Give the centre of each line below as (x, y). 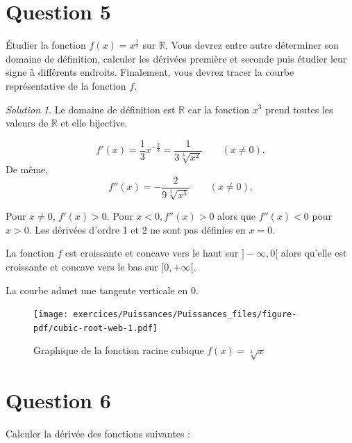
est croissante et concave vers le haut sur (152, 253)
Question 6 (58, 400)
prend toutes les (299, 109)
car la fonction (219, 109)
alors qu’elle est (314, 253)
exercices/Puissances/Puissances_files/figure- (185, 315)
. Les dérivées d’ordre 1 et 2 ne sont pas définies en (137, 229)
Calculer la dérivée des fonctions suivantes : (98, 434)
